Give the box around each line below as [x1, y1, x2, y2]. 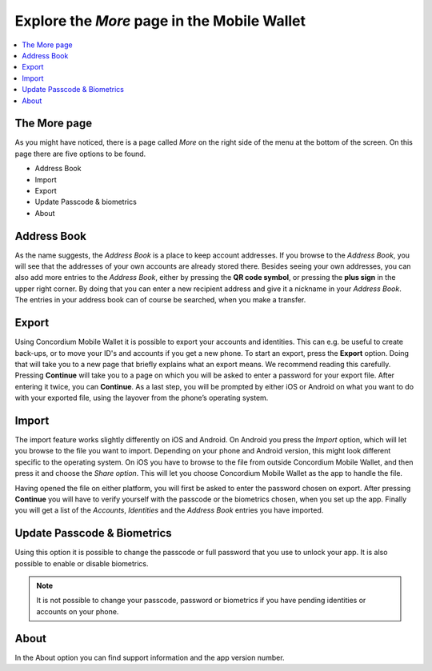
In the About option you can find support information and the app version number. [14, 653, 285, 662]
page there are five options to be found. [14, 149, 146, 158]
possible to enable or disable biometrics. [14, 558, 149, 568]
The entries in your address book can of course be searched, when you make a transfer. [14, 295, 306, 305]
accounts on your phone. [36, 606, 119, 616]
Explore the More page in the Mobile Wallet [14, 12, 306, 30]
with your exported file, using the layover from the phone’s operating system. [14, 393, 269, 403]
